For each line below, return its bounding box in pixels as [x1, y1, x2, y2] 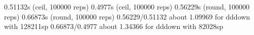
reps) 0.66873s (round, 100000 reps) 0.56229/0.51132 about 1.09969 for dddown [4, 11, 250, 21]
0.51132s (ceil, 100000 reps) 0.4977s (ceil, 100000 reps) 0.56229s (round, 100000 [4, 1, 250, 11]
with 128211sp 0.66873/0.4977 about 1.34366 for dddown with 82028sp [4, 21, 224, 31]
